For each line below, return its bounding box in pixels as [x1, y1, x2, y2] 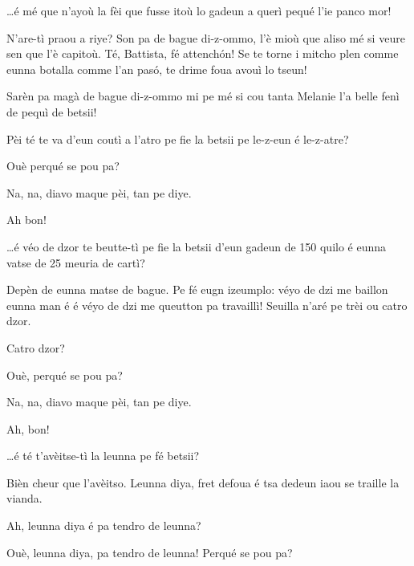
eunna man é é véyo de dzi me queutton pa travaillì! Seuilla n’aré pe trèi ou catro [6, 296, 408, 313]
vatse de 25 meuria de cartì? [6, 254, 145, 271]
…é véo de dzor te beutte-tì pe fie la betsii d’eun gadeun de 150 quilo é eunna [6, 238, 387, 254]
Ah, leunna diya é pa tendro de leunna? [6, 517, 201, 534]
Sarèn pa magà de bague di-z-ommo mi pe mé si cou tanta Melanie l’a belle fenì [6, 88, 400, 104]
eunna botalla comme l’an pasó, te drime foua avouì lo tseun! [6, 60, 307, 77]
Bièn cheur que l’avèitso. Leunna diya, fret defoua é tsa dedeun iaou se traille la [6, 474, 400, 491]
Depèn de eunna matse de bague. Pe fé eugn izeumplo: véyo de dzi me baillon [6, 281, 388, 298]
